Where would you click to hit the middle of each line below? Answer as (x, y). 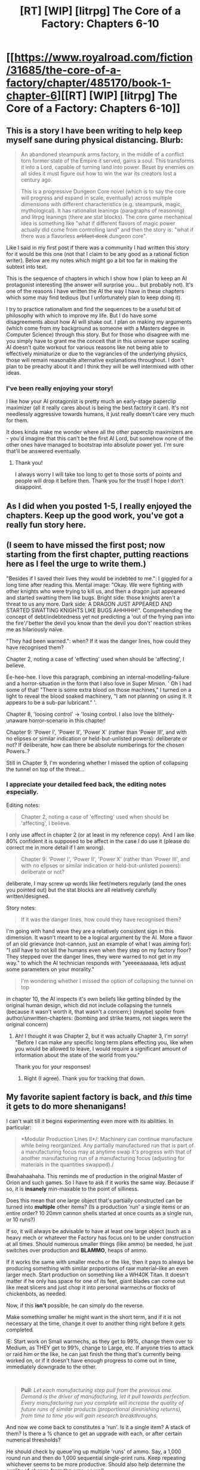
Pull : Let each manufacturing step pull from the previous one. (97, 1390)
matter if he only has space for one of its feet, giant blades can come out (96, 1281)
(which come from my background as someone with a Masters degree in (96, 328)
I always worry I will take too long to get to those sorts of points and (98, 474)
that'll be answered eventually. (44, 451)
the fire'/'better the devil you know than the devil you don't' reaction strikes (99, 623)
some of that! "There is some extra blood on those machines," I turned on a (99, 689)
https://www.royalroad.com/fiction (103, 58)
